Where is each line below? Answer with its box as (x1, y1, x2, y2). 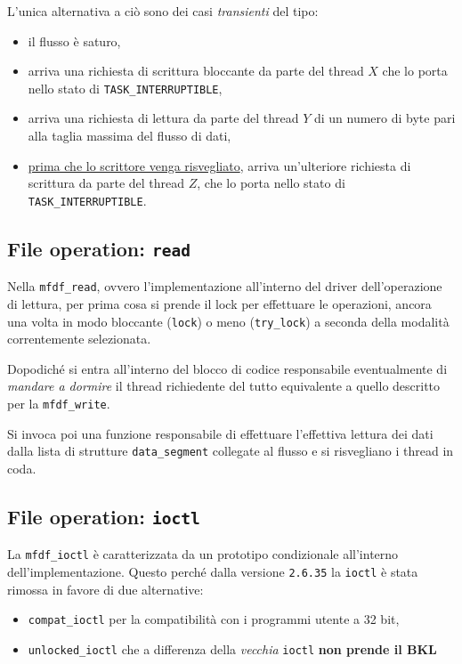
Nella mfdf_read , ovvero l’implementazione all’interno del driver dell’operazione (7, 277, 442, 296)
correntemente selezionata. (7, 329, 151, 348)
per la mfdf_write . (7, 393, 110, 412)
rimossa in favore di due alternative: (7, 579, 204, 598)
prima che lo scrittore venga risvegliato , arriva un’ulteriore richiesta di (28, 156, 411, 174)
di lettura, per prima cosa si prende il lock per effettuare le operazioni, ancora (7, 294, 432, 312)
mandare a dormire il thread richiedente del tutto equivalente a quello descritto (7, 377, 441, 395)
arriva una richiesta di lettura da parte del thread (28, 109, 299, 127)
